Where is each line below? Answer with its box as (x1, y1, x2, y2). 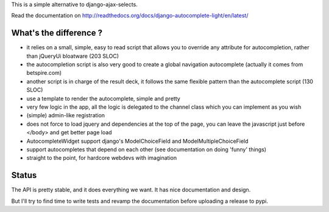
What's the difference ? (11, 28, 103, 38)
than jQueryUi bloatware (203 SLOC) (26, 52, 119, 60)
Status (11, 170, 37, 180)
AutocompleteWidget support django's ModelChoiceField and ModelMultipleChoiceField (26, 137, 249, 145)
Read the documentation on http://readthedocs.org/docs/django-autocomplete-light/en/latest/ (11, 12, 249, 19)
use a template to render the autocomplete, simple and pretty (26, 95, 181, 102)
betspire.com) (26, 69, 62, 77)
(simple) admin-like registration (26, 112, 105, 119)
